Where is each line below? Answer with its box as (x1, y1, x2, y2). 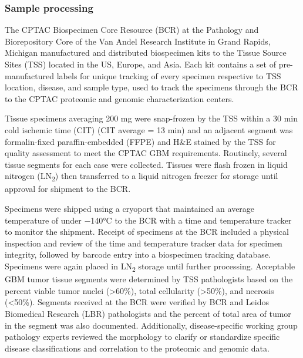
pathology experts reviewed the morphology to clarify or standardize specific (5, 330, 280, 343)
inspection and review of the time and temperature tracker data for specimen (5, 237, 282, 249)
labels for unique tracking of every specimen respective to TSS (56, 69, 281, 82)
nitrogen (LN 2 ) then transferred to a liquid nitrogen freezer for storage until (5, 170, 278, 184)
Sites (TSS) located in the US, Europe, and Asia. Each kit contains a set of (5, 58, 276, 70)
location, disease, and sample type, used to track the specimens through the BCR (5, 81, 298, 93)
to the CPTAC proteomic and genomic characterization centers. (5, 92, 234, 104)
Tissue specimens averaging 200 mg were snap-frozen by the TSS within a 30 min (5, 112, 298, 124)
